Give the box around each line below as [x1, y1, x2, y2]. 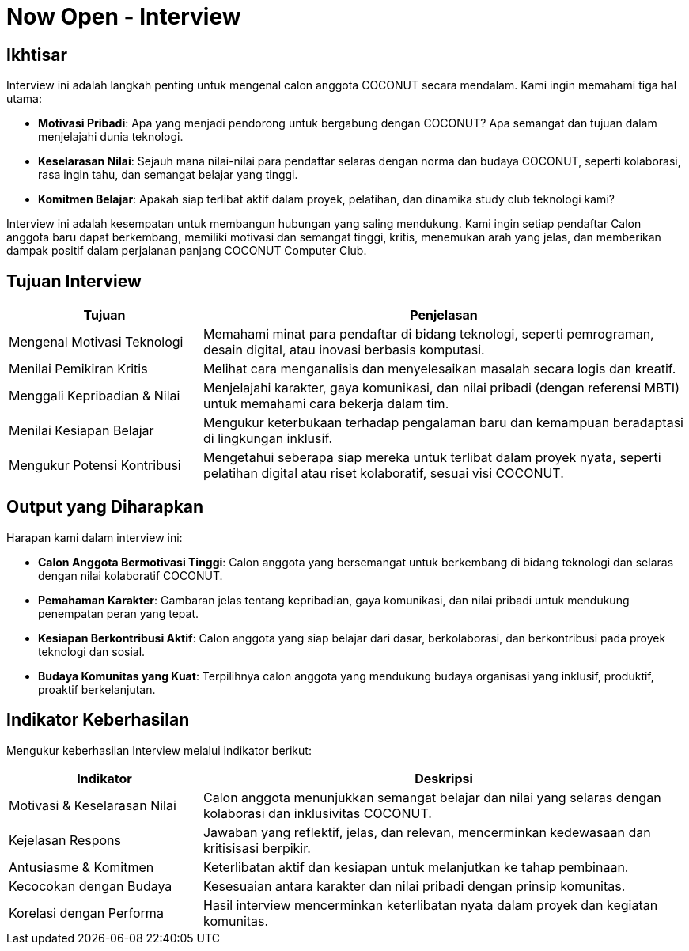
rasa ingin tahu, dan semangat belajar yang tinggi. [38, 168, 298, 182]
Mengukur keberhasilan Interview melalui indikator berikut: [6, 743, 312, 757]
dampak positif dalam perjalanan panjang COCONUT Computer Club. [6, 244, 367, 258]
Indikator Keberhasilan [6, 710, 190, 730]
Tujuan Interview [6, 271, 142, 291]
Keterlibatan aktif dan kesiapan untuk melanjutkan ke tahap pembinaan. [203, 858, 629, 875]
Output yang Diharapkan [6, 497, 204, 517]
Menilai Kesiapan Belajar [9, 422, 154, 439]
